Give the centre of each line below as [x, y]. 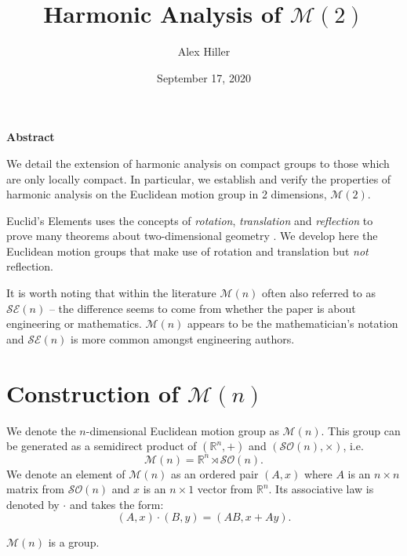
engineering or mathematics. [74, 323]
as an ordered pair [214, 473]
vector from [225, 489]
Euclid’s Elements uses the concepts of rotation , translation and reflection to [190, 220]
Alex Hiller [204, 51]
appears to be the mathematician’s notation [293, 323]
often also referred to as [319, 293]
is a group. [74, 542]
